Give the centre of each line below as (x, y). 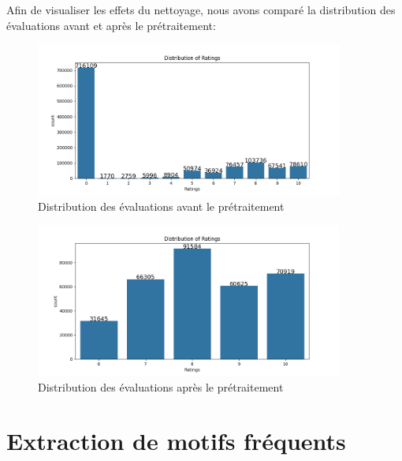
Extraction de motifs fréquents (176, 441)
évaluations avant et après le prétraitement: (111, 25)
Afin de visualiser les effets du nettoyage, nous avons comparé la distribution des (201, 9)
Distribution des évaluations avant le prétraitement (161, 206)
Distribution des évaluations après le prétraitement (161, 386)
